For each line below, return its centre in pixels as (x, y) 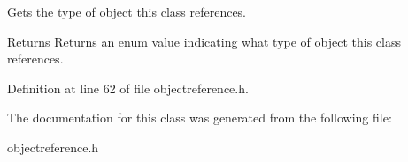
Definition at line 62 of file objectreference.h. (128, 88)
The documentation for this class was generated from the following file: (200, 118)
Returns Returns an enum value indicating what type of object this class (204, 41)
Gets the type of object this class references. (127, 11)
